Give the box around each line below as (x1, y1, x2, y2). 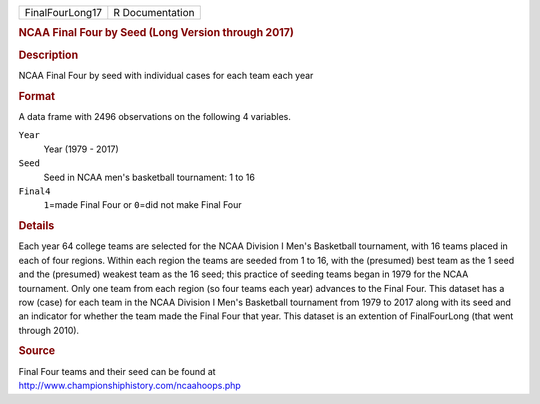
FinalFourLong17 (24, 6, 102, 19)
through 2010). (18, 324, 80, 336)
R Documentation (113, 6, 195, 19)
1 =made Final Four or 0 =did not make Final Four (43, 199, 242, 211)
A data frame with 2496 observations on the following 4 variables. (18, 110, 292, 122)
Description (18, 48, 79, 62)
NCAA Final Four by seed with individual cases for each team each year (18, 69, 314, 81)
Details (18, 219, 55, 233)
